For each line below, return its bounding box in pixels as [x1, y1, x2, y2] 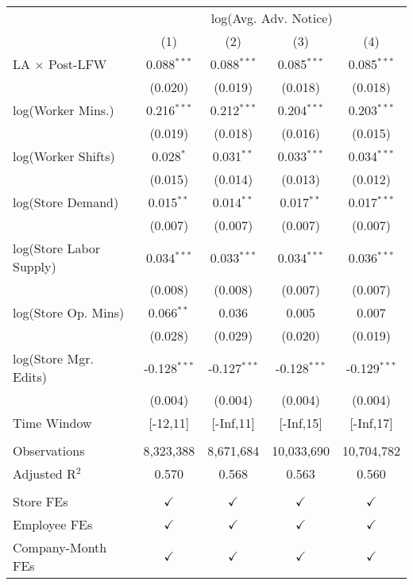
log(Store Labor [13, 239, 101, 257]
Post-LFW [48, 55, 107, 73]
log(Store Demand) [13, 193, 119, 211]
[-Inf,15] [279, 414, 322, 432]
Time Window [13, 414, 92, 432]
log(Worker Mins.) [13, 101, 114, 119]
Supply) [13, 257, 56, 275]
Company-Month [13, 538, 107, 556]
